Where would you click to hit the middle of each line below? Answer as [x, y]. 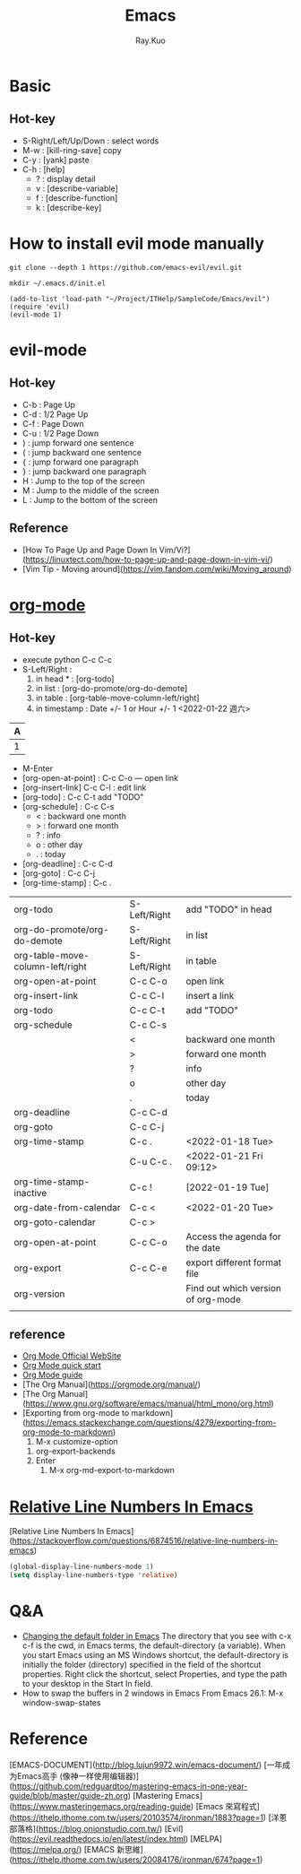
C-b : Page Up [49, 404]
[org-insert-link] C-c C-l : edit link [84, 787]
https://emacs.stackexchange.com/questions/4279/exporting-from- [151, 1423]
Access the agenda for [234, 1236]
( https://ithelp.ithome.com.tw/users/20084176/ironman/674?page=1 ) [136, 1859]
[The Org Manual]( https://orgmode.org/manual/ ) [112, 1384]
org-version [39, 1294]
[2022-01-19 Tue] [228, 1187]
